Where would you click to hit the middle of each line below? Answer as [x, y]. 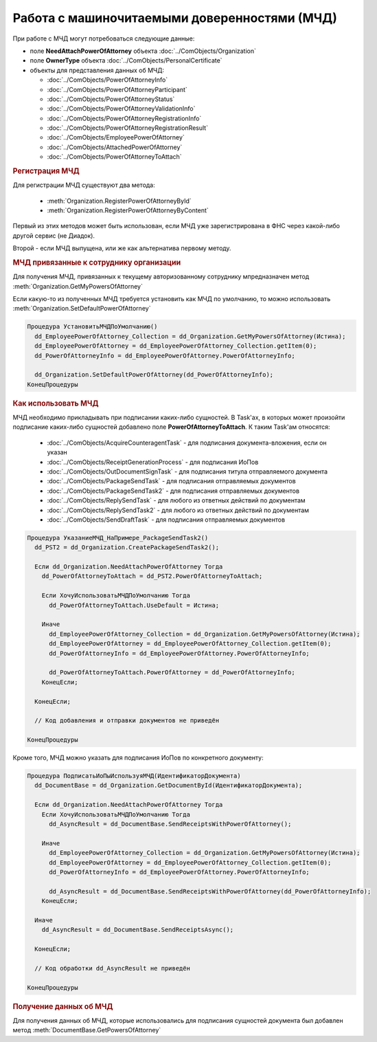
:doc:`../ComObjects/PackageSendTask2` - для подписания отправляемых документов [173, 491]
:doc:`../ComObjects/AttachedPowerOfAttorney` [115, 147]
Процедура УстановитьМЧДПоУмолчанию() [92, 327]
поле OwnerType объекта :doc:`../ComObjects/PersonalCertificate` [126, 60]
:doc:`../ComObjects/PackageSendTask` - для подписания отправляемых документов [171, 481]
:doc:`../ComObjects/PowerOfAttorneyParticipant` [117, 89]
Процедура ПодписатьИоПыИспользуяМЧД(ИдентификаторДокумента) [134, 776]
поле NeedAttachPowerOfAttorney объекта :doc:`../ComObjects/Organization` [143, 51]
